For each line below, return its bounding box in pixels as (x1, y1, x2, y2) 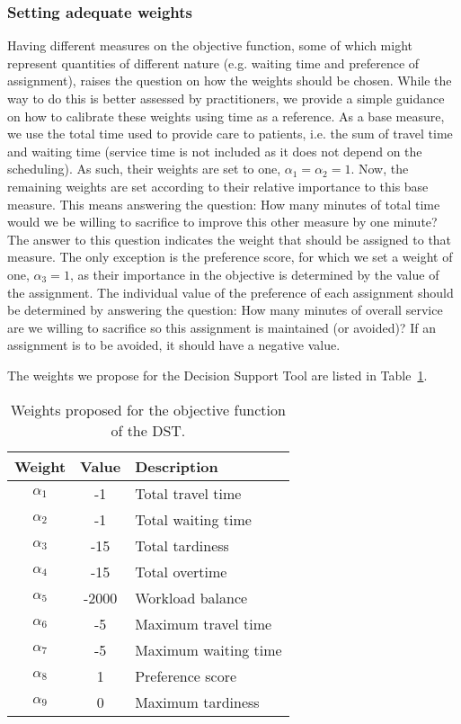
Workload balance (135, 586, 248, 608)
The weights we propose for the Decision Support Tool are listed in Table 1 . (7, 365, 428, 384)
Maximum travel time (135, 612, 272, 634)
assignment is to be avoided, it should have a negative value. (7, 335, 341, 354)
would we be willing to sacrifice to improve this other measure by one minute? (7, 212, 438, 231)
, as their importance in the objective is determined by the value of (69, 264, 439, 283)
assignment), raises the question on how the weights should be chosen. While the (7, 71, 452, 90)
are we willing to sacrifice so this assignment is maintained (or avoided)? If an (7, 317, 436, 336)
